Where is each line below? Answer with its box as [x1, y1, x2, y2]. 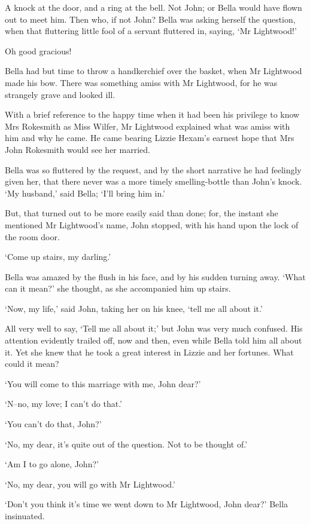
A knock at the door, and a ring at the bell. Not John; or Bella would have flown [5, 1, 302, 13]
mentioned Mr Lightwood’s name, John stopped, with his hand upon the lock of [5, 218, 299, 231]
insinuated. [5, 510, 45, 522]
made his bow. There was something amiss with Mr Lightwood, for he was [5, 76, 278, 88]
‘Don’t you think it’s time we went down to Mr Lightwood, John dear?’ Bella [5, 498, 288, 510]
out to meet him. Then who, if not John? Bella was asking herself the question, [5, 13, 296, 25]
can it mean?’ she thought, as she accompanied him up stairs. [5, 282, 231, 295]
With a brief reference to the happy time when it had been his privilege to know [5, 108, 300, 121]
